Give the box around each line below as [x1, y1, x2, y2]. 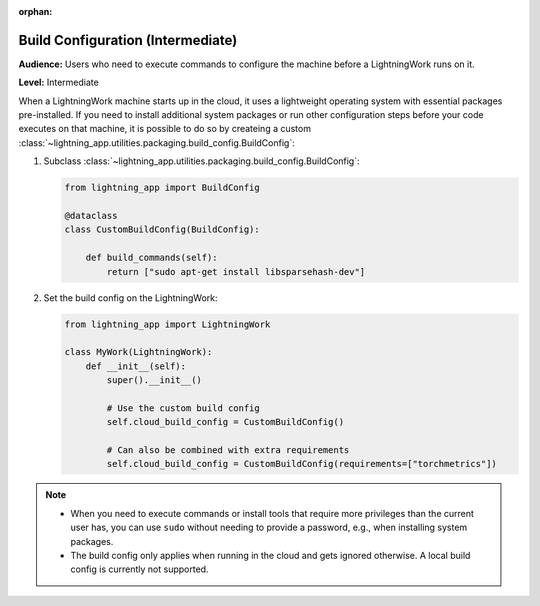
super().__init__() [106, 375, 202, 386]
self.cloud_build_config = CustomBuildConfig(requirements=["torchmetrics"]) [106, 458, 497, 470]
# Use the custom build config [106, 402, 260, 414]
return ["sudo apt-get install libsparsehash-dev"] [106, 266, 366, 277]
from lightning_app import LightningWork [64, 318, 271, 330]
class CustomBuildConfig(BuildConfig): [64, 224, 260, 235]
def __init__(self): [85, 360, 187, 372]
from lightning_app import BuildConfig [64, 182, 260, 194]
